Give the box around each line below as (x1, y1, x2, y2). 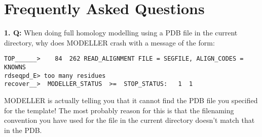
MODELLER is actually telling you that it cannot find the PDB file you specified (4, 95, 258, 105)
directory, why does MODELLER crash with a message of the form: (4, 37, 215, 48)
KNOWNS (4, 63, 26, 71)
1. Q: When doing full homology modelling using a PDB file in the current (4, 27, 238, 38)
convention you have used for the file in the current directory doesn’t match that (4, 115, 255, 125)
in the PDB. (4, 124, 42, 135)
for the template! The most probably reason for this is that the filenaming (4, 105, 234, 115)
